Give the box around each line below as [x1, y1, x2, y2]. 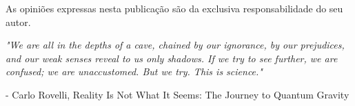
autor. [6, 14, 31, 29]
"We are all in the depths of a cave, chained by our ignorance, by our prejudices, [6, 38, 345, 52]
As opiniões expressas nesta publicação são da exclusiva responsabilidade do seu [6, 1, 343, 15]
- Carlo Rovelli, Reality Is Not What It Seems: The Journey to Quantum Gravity [6, 87, 349, 101]
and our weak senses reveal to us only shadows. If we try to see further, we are [6, 51, 338, 65]
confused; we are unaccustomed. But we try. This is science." [6, 64, 263, 79]
